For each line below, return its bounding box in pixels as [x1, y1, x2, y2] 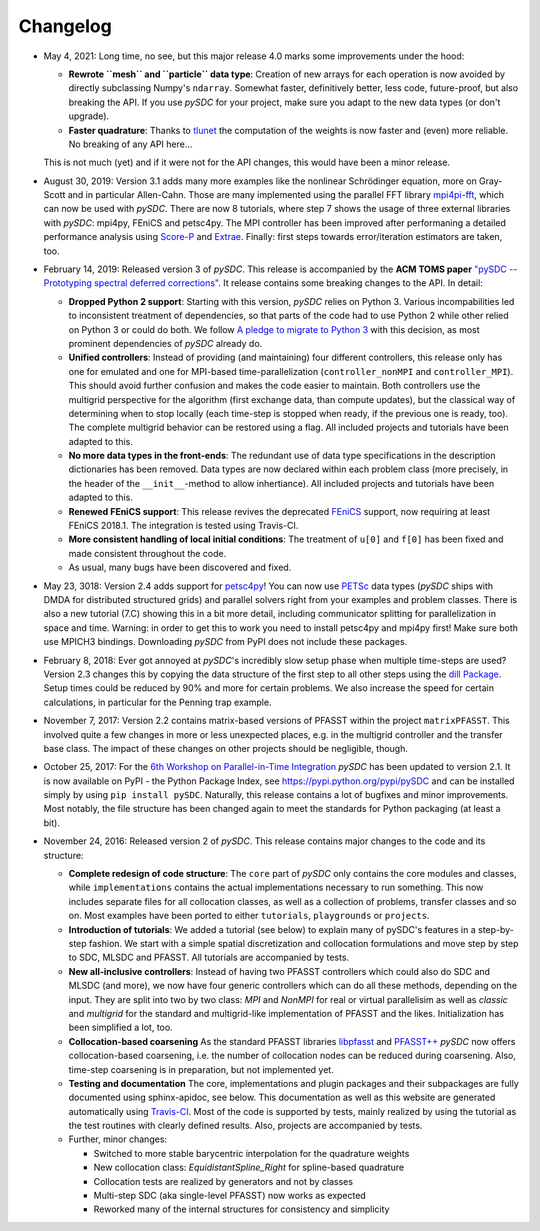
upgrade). [68, 110, 110, 122]
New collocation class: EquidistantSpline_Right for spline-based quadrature [93, 1161, 405, 1174]
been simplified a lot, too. [68, 1021, 174, 1034]
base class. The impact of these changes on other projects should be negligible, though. [43, 742, 409, 754]
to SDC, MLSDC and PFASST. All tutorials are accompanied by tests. [68, 951, 350, 964]
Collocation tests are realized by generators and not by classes [93, 1175, 354, 1187]
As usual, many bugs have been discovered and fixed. [68, 561, 292, 574]
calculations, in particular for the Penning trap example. [43, 696, 272, 708]
